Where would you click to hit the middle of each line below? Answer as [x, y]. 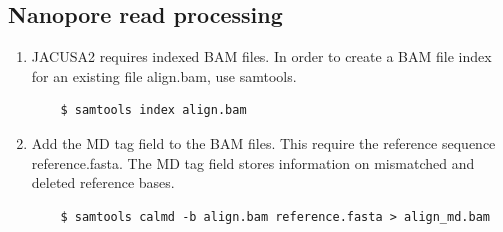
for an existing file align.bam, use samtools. [164, 75]
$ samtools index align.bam [153, 110]
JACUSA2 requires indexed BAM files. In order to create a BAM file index [261, 56]
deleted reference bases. [103, 182]
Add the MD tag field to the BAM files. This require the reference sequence [263, 142]
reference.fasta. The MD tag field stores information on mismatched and [253, 162]
